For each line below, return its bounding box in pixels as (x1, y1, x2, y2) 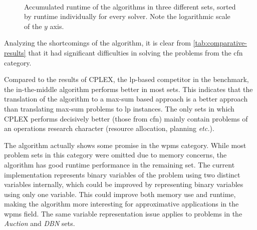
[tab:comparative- (193, 37, 247, 48)
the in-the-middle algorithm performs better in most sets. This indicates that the (4, 83, 253, 94)
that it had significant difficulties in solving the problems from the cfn (28, 47, 243, 57)
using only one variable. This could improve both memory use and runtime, (4, 188, 236, 199)
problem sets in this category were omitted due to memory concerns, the (4, 149, 227, 160)
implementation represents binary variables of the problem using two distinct (4, 169, 240, 179)
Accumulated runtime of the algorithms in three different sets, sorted (24, 1, 236, 11)
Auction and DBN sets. (4, 218, 75, 228)
